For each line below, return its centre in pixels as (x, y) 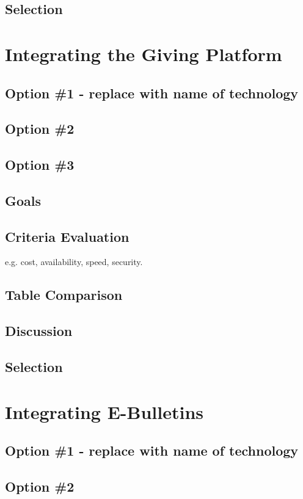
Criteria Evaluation (67, 236)
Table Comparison (64, 295)
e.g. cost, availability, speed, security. (74, 262)
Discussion (39, 331)
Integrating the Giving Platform (144, 53)
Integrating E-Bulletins (104, 411)
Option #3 (40, 165)
